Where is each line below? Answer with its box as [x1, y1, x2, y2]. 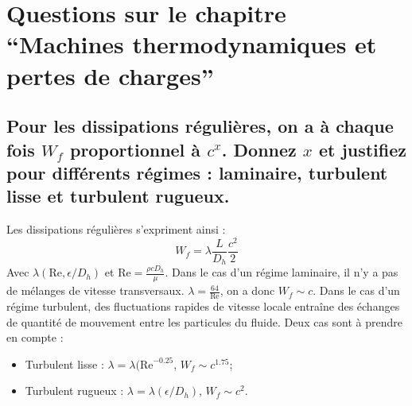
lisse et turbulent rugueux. [6, 184, 230, 208]
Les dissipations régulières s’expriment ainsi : [6, 221, 226, 238]
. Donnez [221, 137, 297, 161]
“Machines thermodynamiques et [6, 28, 377, 60]
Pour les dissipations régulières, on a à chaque [6, 114, 394, 138]
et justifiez [318, 137, 407, 161]
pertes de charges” [6, 59, 214, 91]
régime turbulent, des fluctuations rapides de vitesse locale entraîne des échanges [6, 297, 400, 314]
